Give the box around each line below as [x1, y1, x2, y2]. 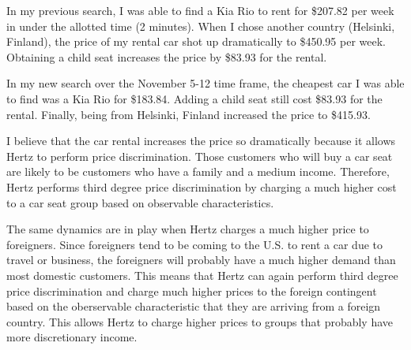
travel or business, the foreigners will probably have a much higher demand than [6, 251, 396, 268]
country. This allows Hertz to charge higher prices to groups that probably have [6, 313, 394, 330]
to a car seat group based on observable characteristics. [6, 194, 274, 210]
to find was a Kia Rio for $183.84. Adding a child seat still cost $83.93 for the [6, 90, 383, 106]
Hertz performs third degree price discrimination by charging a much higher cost [6, 178, 397, 195]
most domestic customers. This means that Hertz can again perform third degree [6, 266, 398, 283]
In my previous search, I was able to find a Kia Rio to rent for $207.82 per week [6, 2, 394, 18]
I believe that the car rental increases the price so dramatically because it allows [6, 132, 396, 149]
